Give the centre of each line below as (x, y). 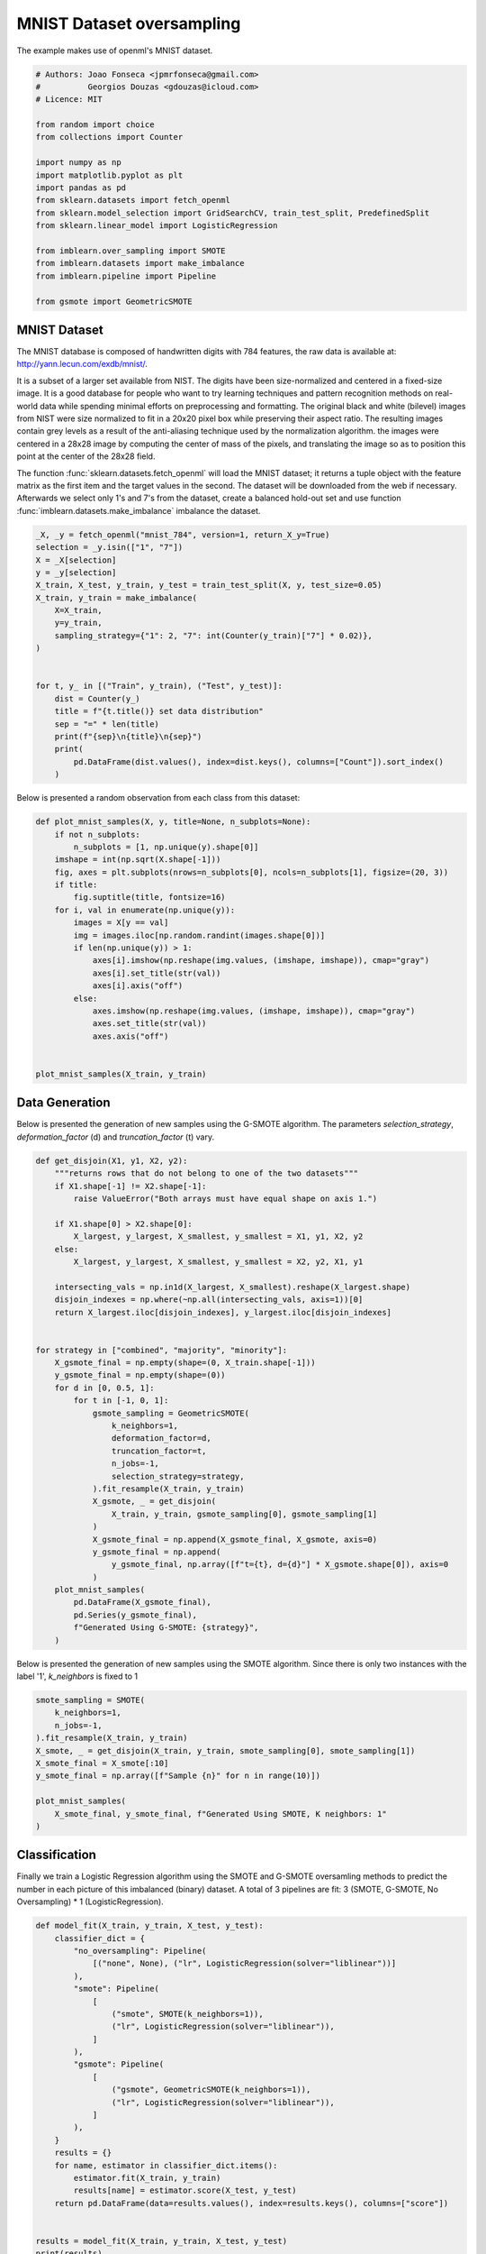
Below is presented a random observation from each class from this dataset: (158, 798)
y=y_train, (78, 623)
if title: (76, 885)
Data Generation (63, 1103)
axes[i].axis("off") (138, 986)
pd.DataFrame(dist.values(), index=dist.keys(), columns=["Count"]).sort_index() (259, 761)
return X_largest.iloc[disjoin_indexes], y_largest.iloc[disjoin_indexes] (223, 1312)
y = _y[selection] (76, 572)
